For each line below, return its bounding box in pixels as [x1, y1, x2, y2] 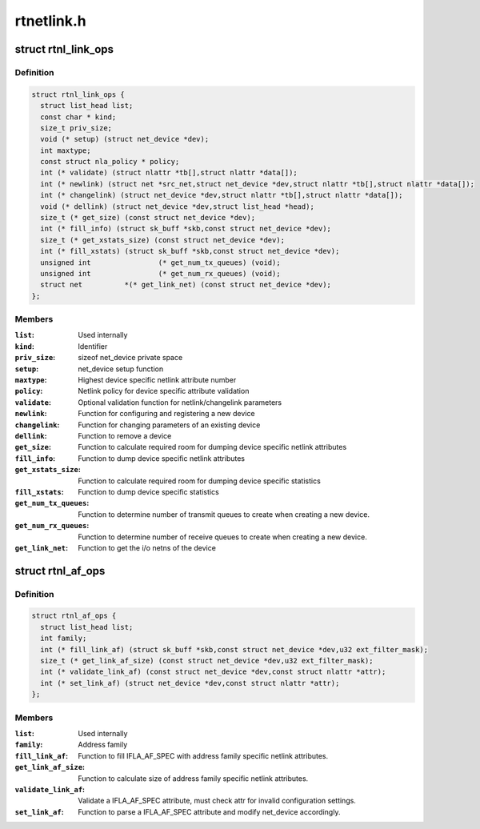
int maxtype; [40, 146, 91, 155]
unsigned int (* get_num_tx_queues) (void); [40, 258, 281, 267]
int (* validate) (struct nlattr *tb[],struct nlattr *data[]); [40, 168, 298, 178]
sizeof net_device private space [78, 353, 183, 362]
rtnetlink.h [14, 12, 87, 30]
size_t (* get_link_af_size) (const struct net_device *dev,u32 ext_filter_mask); [40, 656, 374, 666]
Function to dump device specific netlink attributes [78, 453, 246, 463]
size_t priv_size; [40, 123, 112, 132]
